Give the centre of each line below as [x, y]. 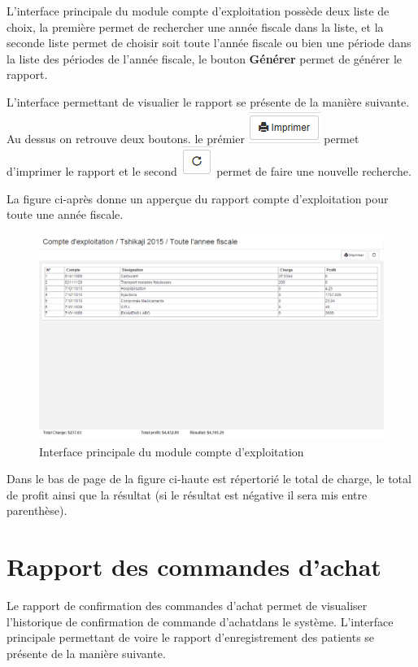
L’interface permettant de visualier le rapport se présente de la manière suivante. [208, 101]
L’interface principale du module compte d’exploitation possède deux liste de [198, 11]
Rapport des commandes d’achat [194, 567]
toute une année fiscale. [65, 214]
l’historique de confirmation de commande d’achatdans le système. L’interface [200, 621]
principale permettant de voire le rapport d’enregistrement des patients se [191, 637]
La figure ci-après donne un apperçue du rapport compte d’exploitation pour [198, 198]
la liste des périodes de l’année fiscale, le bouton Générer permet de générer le [204, 58]
